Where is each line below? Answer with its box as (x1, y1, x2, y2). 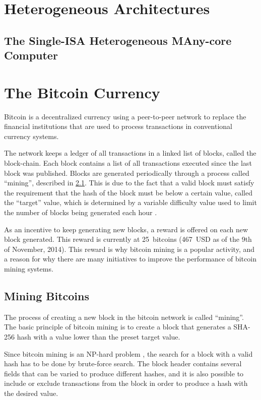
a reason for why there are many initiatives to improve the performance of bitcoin (4, 253, 256, 264)
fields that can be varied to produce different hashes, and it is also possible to (4, 368, 244, 378)
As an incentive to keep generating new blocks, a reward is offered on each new (4, 224, 248, 234)
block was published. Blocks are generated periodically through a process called (4, 167, 249, 178)
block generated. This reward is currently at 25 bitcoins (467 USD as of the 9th (4, 234, 252, 244)
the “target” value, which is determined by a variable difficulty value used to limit (4, 197, 257, 208)
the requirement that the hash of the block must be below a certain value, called (4, 187, 252, 197)
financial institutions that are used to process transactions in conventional (4, 121, 232, 131)
